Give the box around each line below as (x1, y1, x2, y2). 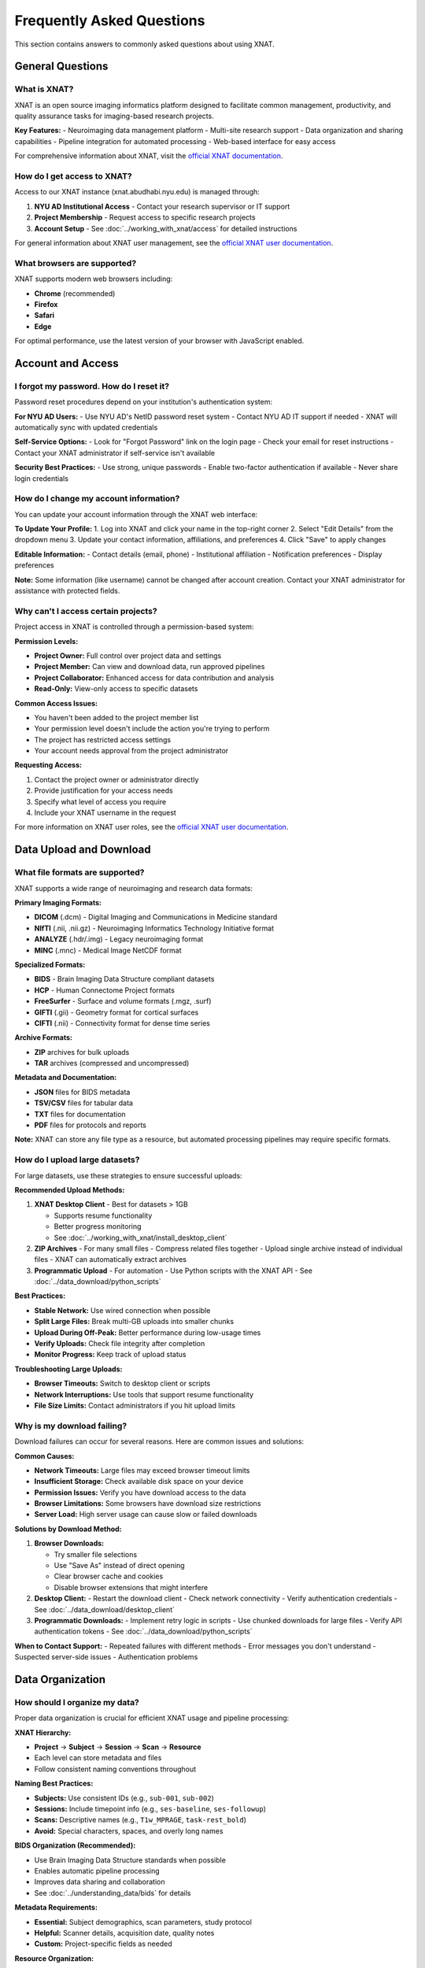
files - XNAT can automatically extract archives (34, 1255, 187, 1264)
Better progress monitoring (54, 1222, 142, 1231)
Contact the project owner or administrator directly (34, 775, 199, 784)
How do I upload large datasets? (14, 1154, 140, 1165)
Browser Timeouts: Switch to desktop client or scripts (34, 1378, 211, 1389)
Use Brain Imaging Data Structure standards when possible (34, 1855, 226, 1865)
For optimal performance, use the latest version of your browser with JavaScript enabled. (14, 336, 305, 346)
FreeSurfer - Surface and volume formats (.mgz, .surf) (34, 997, 212, 1006)
